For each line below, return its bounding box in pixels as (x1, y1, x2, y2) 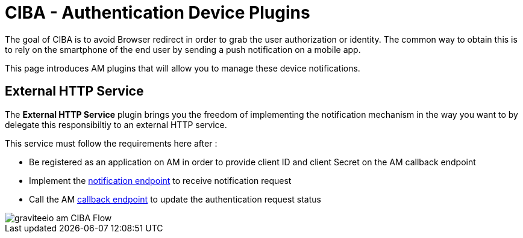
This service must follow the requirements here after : (5, 138, 218, 148)
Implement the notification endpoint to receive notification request (29, 175, 292, 186)
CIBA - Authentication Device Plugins (5, 2, 310, 23)
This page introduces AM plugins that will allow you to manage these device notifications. (5, 63, 360, 73)
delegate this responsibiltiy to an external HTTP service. (5, 119, 227, 130)
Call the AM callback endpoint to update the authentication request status (29, 194, 321, 204)
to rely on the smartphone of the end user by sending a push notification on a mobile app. (5, 44, 361, 55)
